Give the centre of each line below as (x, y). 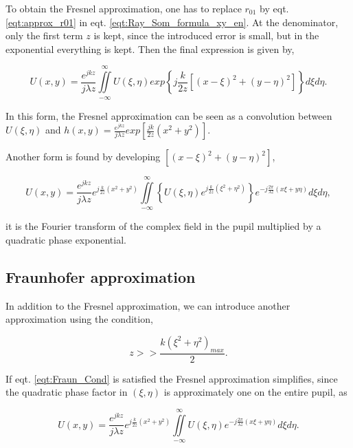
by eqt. (274, 8)
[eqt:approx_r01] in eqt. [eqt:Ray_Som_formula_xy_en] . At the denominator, (172, 22)
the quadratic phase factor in (67, 392)
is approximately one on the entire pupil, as (255, 392)
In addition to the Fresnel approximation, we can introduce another (148, 305)
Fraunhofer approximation (101, 276)
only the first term (44, 35)
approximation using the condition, (79, 319)
